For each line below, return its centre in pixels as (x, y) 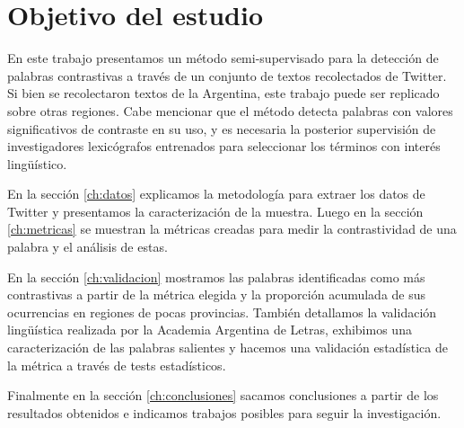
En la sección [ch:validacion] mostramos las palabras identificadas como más (216, 276)
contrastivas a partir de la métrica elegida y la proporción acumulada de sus (217, 294)
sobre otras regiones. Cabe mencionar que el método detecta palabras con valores (230, 110)
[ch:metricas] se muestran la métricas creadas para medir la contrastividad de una (232, 229)
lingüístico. (37, 163)
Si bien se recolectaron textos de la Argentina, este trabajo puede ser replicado (223, 93)
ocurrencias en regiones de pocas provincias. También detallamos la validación (222, 312)
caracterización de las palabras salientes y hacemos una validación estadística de (228, 348)
